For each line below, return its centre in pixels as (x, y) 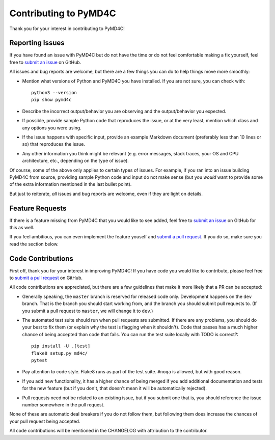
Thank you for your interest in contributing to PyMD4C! (67, 29)
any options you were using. (52, 128)
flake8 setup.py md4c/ (60, 353)
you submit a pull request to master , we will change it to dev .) (88, 311)
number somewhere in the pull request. (63, 404)
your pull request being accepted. (45, 421)
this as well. (22, 227)
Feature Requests (38, 208)
